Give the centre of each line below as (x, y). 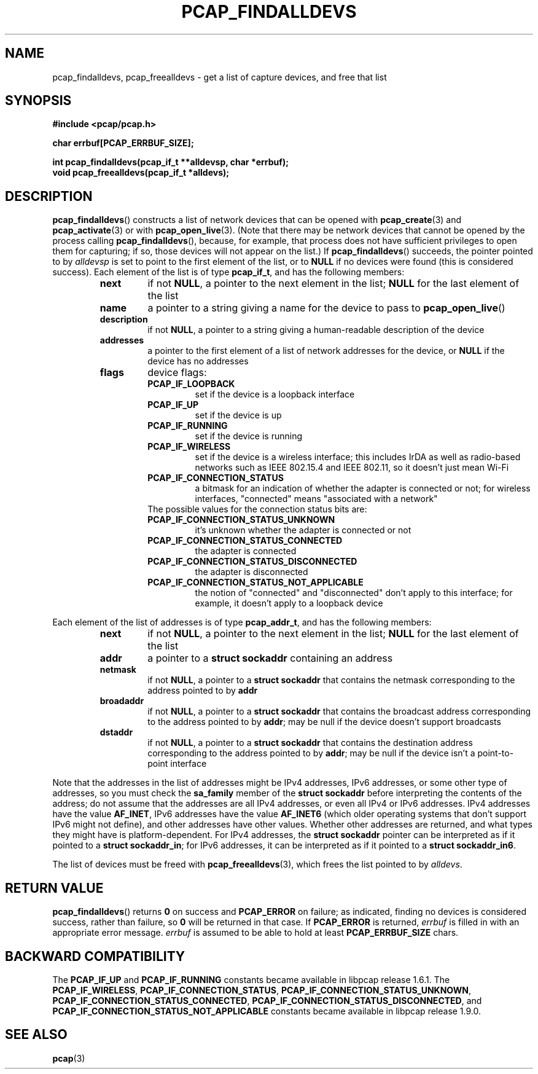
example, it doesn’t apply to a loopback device (289, 603)
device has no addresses (198, 361)
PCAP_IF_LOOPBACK (191, 384)
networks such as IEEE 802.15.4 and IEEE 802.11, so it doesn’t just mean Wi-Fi (352, 468)
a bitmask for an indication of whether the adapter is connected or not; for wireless (363, 488)
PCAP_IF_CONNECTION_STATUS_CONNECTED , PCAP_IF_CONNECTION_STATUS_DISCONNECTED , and (267, 1000)
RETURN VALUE (54, 888)
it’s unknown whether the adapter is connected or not (303, 530)
